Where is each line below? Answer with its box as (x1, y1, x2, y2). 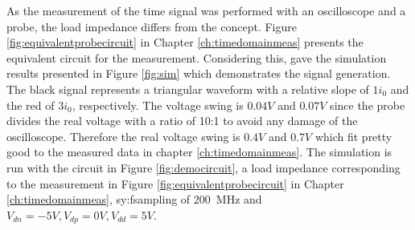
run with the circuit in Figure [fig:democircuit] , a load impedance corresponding (6, 159, 401, 176)
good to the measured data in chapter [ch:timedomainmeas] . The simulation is (6, 143, 392, 160)
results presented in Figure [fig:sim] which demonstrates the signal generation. (6, 65, 391, 82)
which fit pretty (314, 127, 392, 144)
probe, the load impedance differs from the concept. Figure (6, 18, 297, 34)
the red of (6, 96, 55, 113)
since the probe (330, 96, 405, 113)
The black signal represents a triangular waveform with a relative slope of (6, 80, 369, 97)
